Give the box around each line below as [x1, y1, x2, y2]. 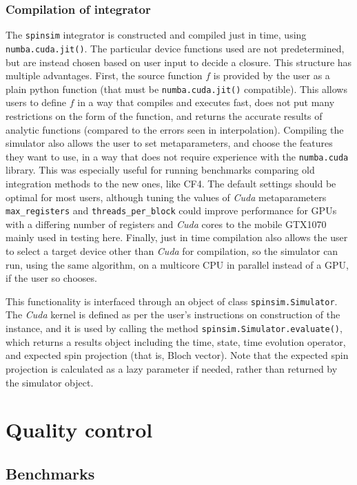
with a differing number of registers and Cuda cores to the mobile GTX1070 [6, 216, 327, 231]
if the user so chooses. [6, 271, 97, 285]
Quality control [6, 415, 153, 444]
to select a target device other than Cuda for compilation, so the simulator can [6, 244, 338, 258]
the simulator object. [6, 375, 94, 389]
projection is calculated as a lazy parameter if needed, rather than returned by [6, 361, 338, 375]
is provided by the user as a [213, 68, 330, 83]
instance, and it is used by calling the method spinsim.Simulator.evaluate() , [6, 321, 343, 336]
